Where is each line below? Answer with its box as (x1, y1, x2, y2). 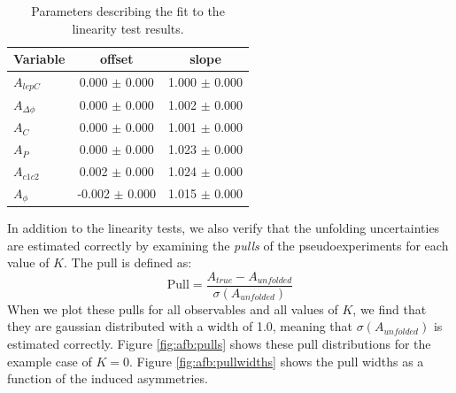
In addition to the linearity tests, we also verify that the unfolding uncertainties (7, 218, 440, 236)
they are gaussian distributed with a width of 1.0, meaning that (7, 317, 353, 335)
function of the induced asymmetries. (7, 369, 208, 388)
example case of (7, 351, 92, 370)
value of (7, 253, 50, 272)
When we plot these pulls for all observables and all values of (7, 299, 338, 318)
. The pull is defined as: (64, 253, 192, 272)
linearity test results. (72, 19, 184, 37)
